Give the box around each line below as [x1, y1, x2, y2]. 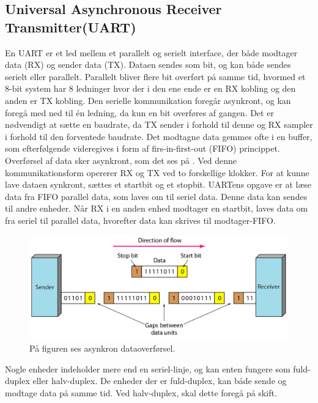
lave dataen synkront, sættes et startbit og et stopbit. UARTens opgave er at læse [5, 178, 312, 191]
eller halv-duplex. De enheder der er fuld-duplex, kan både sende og [32, 374, 287, 387]
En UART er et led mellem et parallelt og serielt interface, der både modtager [5, 46, 298, 59]
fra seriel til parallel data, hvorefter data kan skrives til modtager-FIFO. [5, 213, 276, 226]
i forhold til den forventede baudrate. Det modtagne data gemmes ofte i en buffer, [5, 130, 312, 142]
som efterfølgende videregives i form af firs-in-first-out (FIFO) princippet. [5, 142, 280, 155]
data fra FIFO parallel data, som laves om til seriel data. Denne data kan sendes [5, 190, 308, 202]
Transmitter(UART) [5, 17, 136, 36]
